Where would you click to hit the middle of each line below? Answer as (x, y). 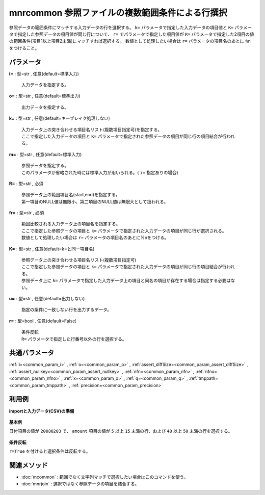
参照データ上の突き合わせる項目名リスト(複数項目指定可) (79, 260)
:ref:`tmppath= (204, 378)
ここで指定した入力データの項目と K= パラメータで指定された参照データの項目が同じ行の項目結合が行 (124, 136)
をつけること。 (24, 48)
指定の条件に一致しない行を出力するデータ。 (66, 310)
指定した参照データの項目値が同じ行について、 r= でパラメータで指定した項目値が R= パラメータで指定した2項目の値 (136, 34)
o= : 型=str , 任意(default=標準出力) (45, 96)
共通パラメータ (32, 353)
